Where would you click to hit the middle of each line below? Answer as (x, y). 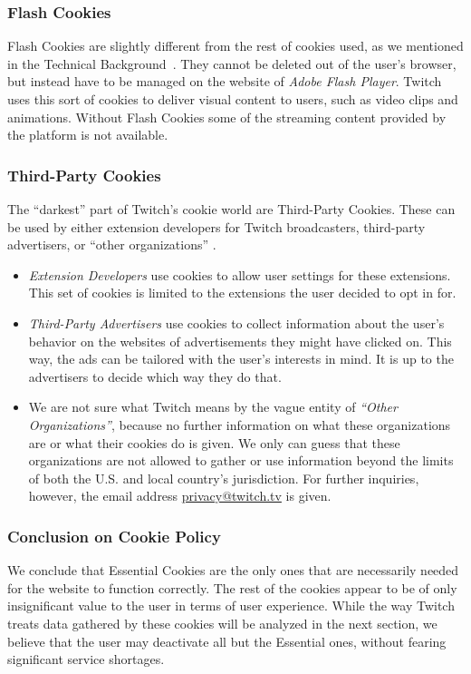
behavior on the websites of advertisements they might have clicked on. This (240, 341)
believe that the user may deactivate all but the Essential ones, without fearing (227, 641)
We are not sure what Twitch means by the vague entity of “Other (213, 407)
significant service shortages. (86, 659)
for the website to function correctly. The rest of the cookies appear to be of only (232, 587)
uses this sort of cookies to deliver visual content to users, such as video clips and (233, 99)
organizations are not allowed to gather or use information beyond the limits (241, 460)
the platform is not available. (88, 135)
